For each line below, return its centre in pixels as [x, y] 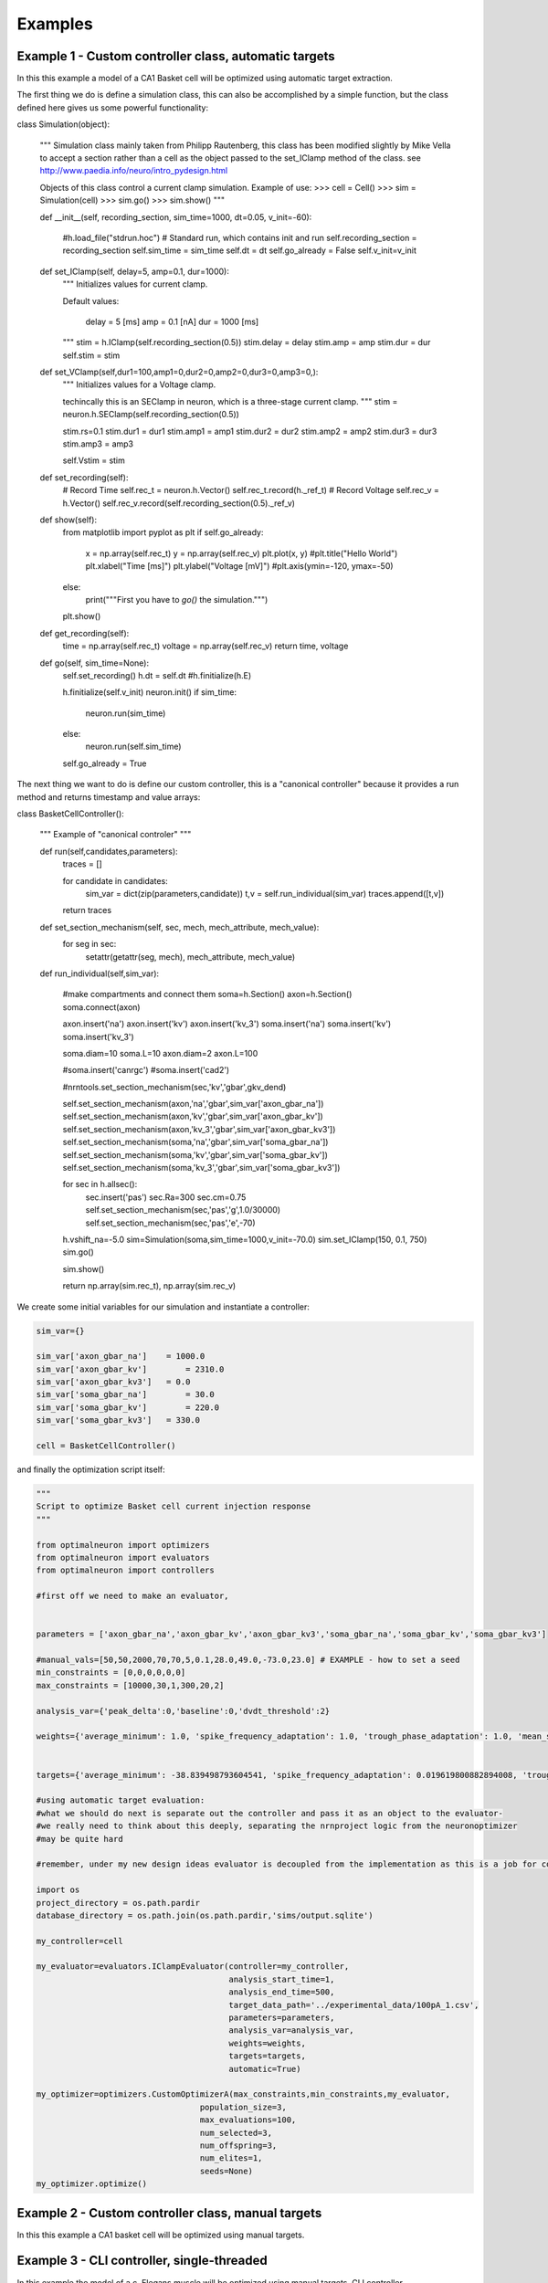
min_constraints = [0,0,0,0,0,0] [111, 1673]
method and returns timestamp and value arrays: [109, 797]
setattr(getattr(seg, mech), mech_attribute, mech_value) [190, 957]
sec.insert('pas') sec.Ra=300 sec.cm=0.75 [166, 1197]
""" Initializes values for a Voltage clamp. [139, 384]
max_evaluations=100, [248, 2120]
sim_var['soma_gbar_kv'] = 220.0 [127, 1407]
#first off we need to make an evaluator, [132, 1596]
